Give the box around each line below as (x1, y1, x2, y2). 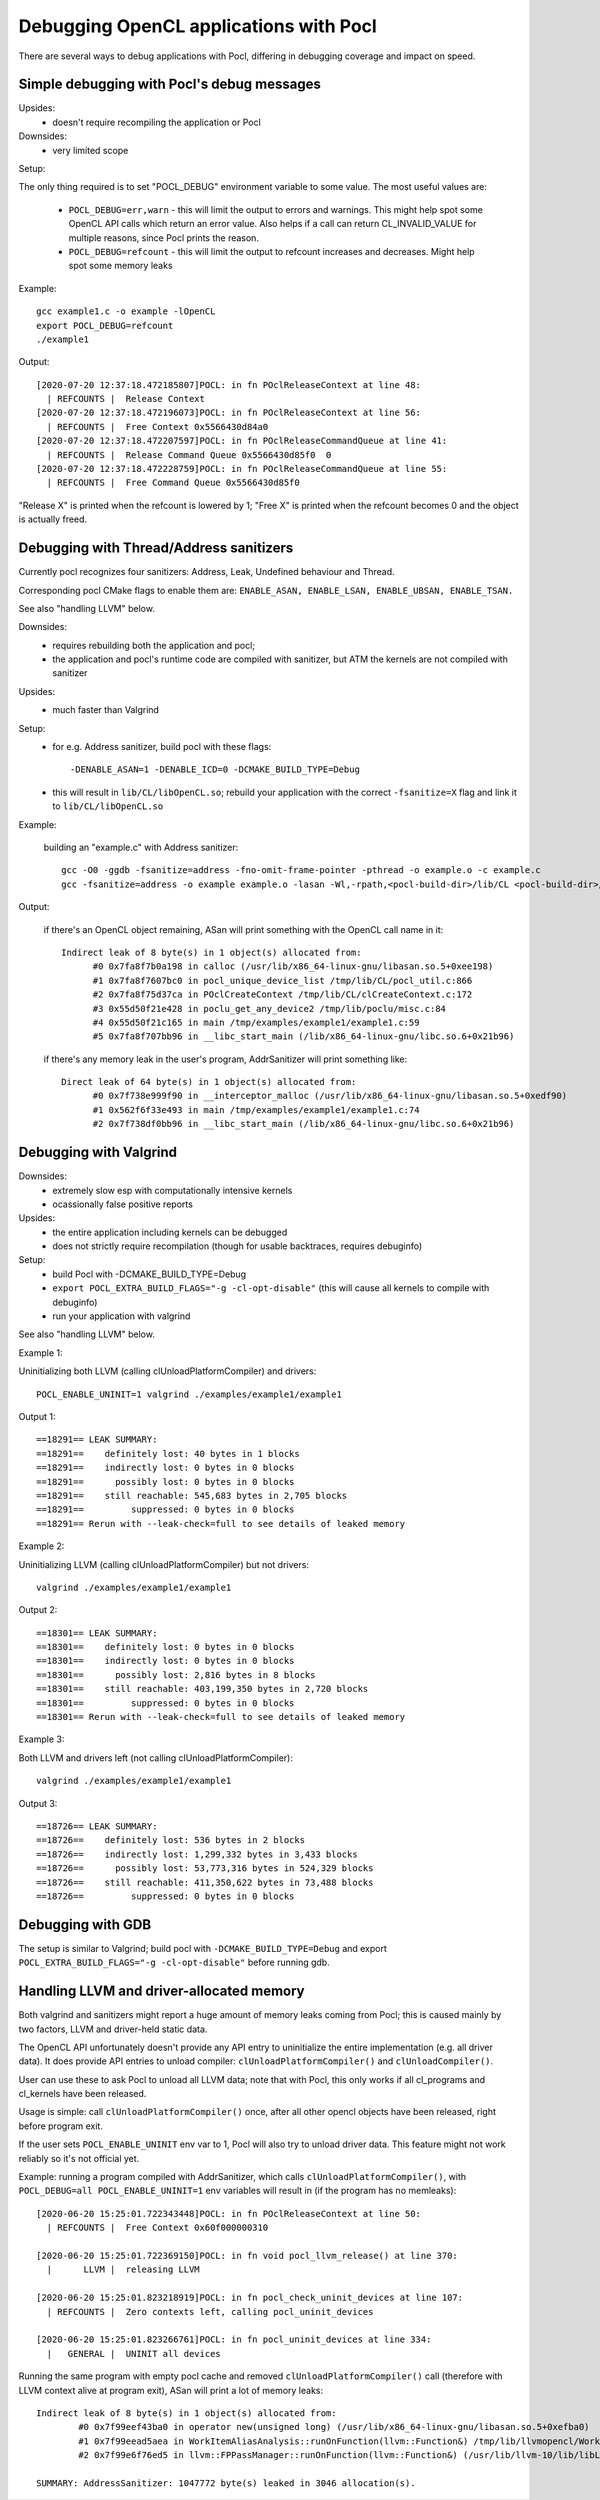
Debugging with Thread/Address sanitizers (18, 540, 294, 557)
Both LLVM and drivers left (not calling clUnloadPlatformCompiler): (18, 1751, 294, 1764)
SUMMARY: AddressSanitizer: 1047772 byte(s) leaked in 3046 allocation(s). (36, 2477, 416, 2489)
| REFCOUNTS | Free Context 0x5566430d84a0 (46, 421, 269, 432)
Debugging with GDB (18, 1916, 152, 1933)
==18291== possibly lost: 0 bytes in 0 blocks (36, 1476, 295, 1487)
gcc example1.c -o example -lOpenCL (36, 306, 216, 317)
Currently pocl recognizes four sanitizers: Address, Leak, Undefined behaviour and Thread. (18, 566, 395, 578)
